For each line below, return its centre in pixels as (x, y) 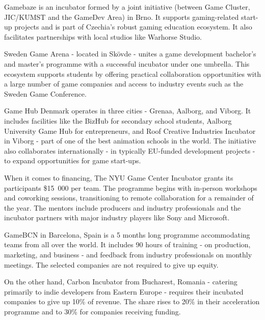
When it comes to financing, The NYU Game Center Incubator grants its (119, 177)
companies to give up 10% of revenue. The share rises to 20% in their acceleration (132, 301)
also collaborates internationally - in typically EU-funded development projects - (130, 150)
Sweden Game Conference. (45, 93)
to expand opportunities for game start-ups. (73, 161)
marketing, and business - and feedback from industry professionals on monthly (128, 255)
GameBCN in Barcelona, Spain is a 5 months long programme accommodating (127, 234)
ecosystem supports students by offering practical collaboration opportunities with (132, 74)
